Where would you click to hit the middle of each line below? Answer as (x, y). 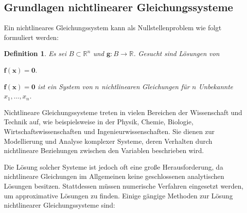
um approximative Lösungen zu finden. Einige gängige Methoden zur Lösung (118, 195)
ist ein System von (65, 86)
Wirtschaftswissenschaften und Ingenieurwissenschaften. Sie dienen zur (109, 131)
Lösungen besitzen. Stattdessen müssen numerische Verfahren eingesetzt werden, (124, 185)
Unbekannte (216, 86)
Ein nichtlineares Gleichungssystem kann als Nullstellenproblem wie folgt (113, 28)
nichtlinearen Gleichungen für (145, 86)
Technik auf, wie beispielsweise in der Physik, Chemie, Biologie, (99, 122)
